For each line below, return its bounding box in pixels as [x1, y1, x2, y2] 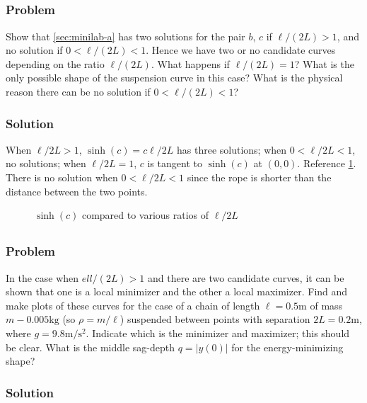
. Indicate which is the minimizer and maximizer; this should [86, 325, 350, 340]
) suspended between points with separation [120, 312, 310, 327]
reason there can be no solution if [6, 84, 151, 99]
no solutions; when [6, 156, 86, 171]
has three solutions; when [176, 142, 287, 157]
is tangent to [147, 156, 202, 171]
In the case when [6, 270, 79, 285]
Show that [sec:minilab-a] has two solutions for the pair [6, 28, 245, 43]
